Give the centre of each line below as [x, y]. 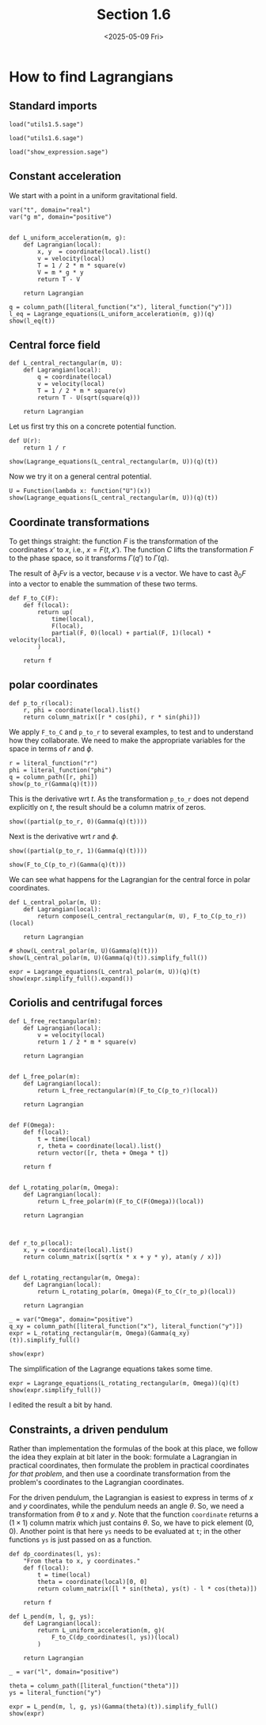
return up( [55, 612]
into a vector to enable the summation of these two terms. [103, 583]
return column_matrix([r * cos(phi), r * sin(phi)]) [112, 717]
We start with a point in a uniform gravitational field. [93, 195]
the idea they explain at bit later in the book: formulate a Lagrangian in [123, 1457]
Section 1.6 [134, 15]
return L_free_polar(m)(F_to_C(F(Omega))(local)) [121, 1201]
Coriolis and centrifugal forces [86, 1003]
